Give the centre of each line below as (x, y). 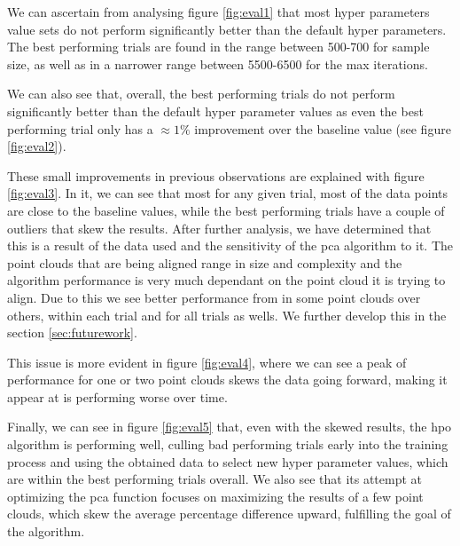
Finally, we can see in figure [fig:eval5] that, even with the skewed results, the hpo (230, 427)
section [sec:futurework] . (72, 332)
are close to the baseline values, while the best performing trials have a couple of (226, 210)
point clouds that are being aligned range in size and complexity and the (205, 262)
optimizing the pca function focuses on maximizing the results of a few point (215, 496)
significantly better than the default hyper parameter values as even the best (215, 111)
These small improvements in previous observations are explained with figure (216, 175)
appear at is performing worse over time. (117, 396)
